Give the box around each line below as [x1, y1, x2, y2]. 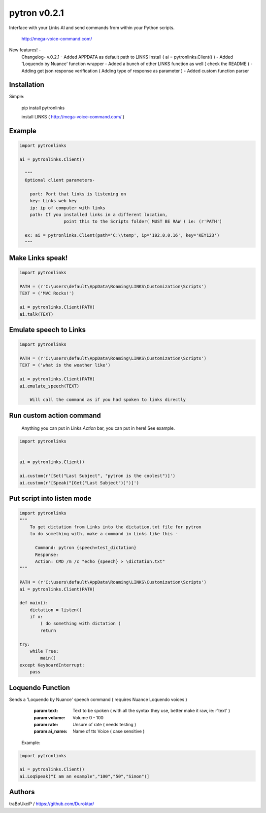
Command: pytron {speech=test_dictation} [35, 545, 136, 551]
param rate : [33, 721, 59, 727]
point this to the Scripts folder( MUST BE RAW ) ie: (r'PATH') [63, 219, 223, 224]
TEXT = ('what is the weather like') [19, 363, 111, 368]
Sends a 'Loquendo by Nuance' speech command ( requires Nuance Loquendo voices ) [9, 696, 187, 702]
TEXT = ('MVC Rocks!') [19, 291, 74, 296]
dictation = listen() [30, 607, 82, 613]
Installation [9, 80, 44, 89]
